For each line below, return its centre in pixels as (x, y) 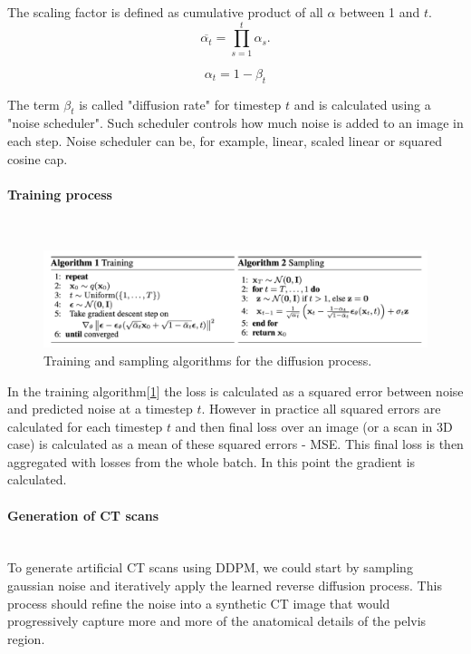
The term (34, 104)
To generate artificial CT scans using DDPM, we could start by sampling (210, 567)
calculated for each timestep (85, 426)
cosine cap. (38, 158)
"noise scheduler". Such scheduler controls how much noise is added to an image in (235, 123)
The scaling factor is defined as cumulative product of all (165, 12)
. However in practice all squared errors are (321, 409)
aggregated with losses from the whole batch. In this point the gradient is (211, 461)
